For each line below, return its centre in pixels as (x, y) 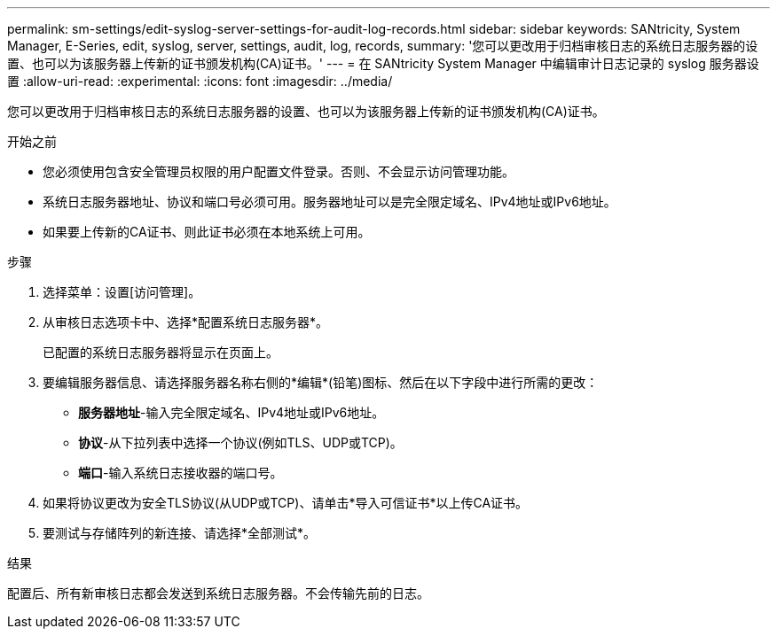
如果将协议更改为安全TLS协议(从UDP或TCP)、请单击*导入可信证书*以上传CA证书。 (286, 503)
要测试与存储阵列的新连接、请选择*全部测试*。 (180, 533)
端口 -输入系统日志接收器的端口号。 (181, 473)
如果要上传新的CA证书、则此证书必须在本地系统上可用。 (207, 232)
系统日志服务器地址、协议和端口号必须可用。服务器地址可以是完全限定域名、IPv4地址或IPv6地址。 (330, 202)
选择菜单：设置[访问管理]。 (122, 292)
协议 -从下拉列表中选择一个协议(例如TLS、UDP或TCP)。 (240, 442)
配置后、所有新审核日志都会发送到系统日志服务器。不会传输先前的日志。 (218, 593)
